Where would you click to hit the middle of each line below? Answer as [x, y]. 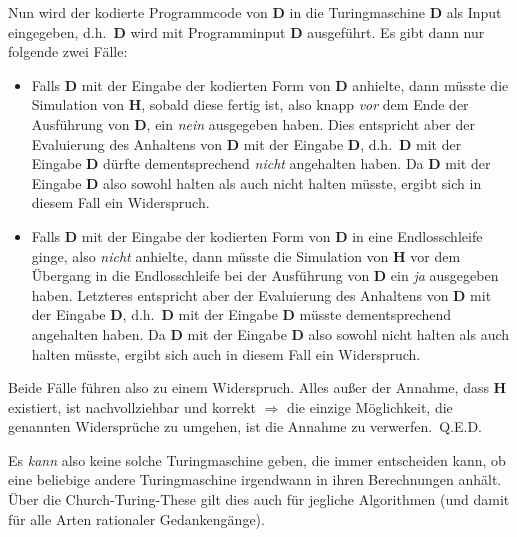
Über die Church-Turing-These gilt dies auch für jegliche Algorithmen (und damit [259, 499]
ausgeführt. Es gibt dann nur [396, 31]
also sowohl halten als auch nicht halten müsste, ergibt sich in [292, 182]
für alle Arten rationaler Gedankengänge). [136, 518]
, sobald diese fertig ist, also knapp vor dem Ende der [305, 104]
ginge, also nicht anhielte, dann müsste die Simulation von [210, 255]
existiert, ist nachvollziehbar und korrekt [132, 406]
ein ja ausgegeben [444, 275]
